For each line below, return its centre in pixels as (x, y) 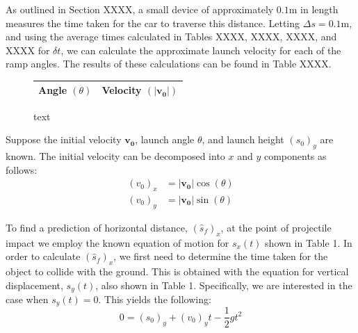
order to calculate (43, 256)
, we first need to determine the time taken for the (221, 256)
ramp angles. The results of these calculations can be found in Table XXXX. (169, 64)
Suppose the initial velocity (64, 139)
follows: (22, 169)
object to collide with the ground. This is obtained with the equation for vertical (177, 271)
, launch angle (165, 139)
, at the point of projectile (276, 227)
